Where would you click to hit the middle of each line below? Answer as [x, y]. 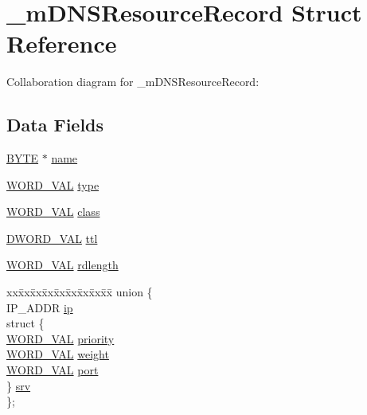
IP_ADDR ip [40, 307]
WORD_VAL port [53, 370]
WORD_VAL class [53, 211]
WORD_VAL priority [61, 338]
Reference [62, 43]
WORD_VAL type [53, 184]
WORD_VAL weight [58, 354]
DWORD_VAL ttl [52, 238]
